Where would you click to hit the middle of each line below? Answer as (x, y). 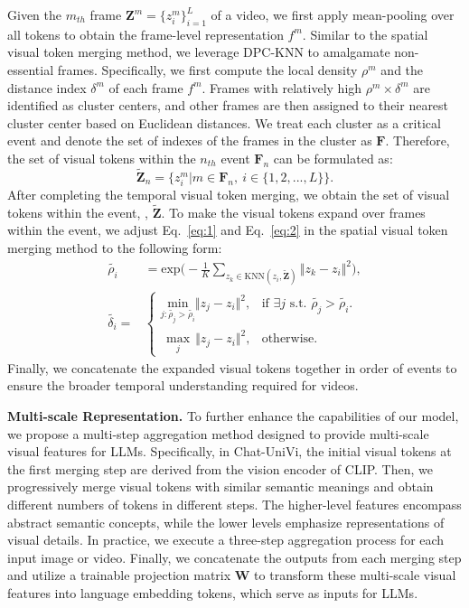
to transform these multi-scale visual (355, 575)
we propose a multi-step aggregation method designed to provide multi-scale (218, 433)
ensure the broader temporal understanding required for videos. (183, 385)
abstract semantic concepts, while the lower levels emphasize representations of (226, 522)
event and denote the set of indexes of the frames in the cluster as (190, 140)
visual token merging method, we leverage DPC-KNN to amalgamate (199, 52)
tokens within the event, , (78, 212)
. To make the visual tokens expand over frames (293, 212)
